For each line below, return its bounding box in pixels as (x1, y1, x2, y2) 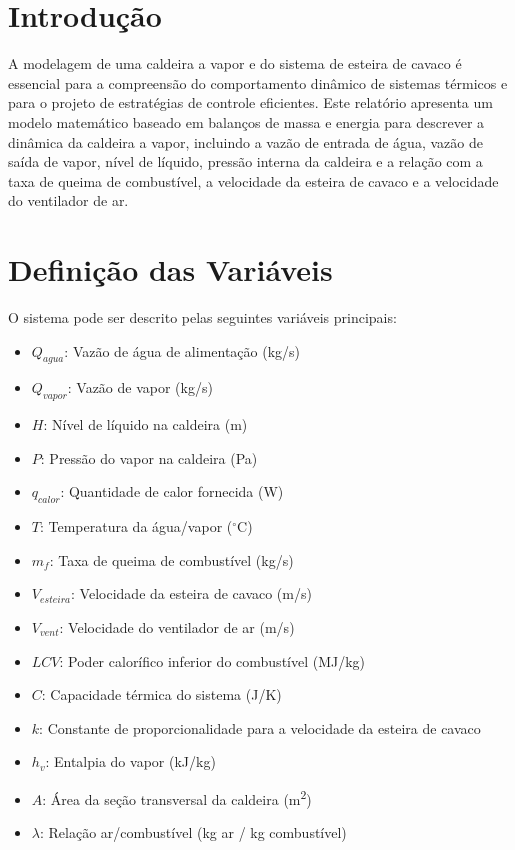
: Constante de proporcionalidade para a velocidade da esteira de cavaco (39, 717, 481, 738)
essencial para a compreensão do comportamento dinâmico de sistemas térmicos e (8, 72, 508, 93)
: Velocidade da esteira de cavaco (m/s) (71, 583, 312, 604)
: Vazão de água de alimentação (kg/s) (64, 340, 301, 361)
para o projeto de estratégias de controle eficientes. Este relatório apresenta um (8, 92, 493, 113)
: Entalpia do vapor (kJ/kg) (45, 751, 216, 772)
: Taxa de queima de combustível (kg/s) (49, 549, 294, 570)
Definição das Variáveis (8, 249, 333, 290)
